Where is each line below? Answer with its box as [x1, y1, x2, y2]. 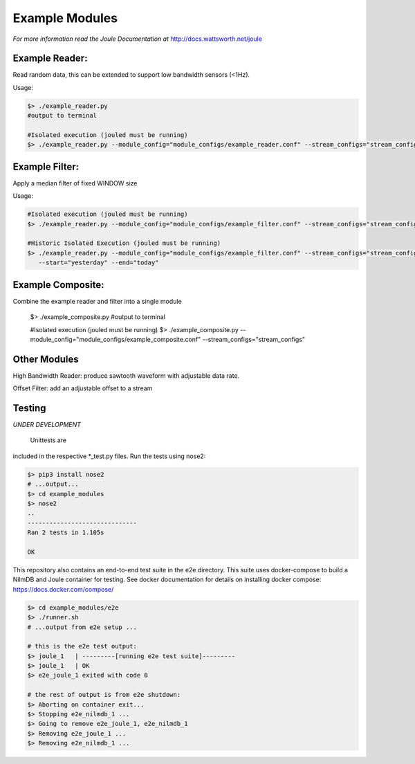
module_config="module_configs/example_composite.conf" [30, 335, 201, 343]
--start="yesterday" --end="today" [38, 259, 159, 266]
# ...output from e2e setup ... [27, 623, 138, 631]
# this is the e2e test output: [27, 642, 138, 651]
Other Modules [12, 353, 79, 365]
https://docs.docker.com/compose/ [12, 585, 114, 593]
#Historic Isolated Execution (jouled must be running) [27, 239, 221, 247]
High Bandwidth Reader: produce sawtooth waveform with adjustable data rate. [12, 371, 240, 380]
